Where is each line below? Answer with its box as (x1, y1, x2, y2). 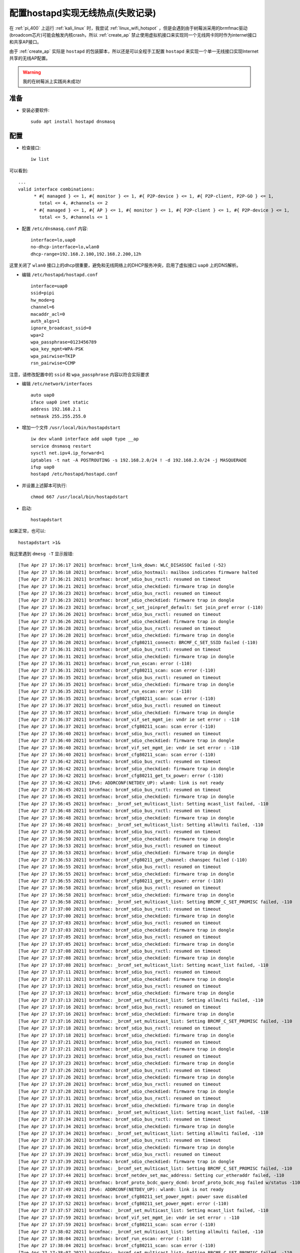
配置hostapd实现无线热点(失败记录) (9, 8, 156, 19)
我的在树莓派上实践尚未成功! (22, 78, 81, 84)
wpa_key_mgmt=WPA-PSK (30, 346, 83, 352)
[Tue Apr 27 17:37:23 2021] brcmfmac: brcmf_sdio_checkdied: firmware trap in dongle (18, 1061, 234, 1066)
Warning (22, 69, 41, 75)
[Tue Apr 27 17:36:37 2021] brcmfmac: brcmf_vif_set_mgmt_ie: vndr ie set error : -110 (18, 717, 240, 723)
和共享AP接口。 (9, 39, 42, 45)
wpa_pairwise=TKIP (30, 353, 76, 359)
